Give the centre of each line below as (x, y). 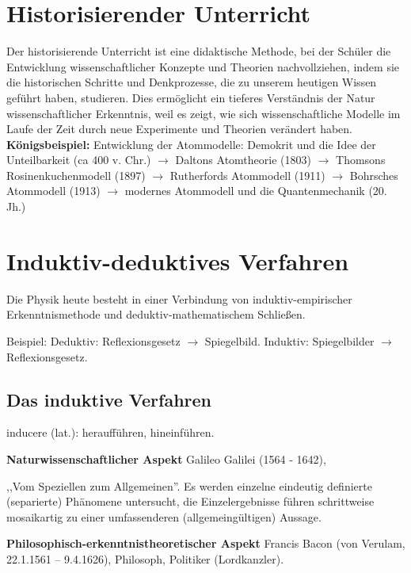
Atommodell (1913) (53, 191)
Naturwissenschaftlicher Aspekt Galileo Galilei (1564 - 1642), (166, 458)
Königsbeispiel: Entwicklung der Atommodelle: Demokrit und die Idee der (191, 144)
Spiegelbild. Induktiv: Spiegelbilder (289, 340)
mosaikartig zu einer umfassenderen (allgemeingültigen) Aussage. (164, 516)
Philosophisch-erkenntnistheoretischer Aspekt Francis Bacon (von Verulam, (206, 543)
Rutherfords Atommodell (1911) (247, 175)
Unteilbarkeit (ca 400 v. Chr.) (79, 160)
